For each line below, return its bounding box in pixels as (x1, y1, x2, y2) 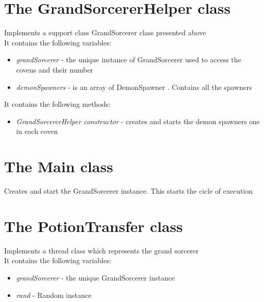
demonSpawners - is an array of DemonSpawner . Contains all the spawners (16, 81, 252, 92)
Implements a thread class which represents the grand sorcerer (4, 245, 199, 255)
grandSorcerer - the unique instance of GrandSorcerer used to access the (16, 54, 242, 65)
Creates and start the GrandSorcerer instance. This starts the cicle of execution (4, 185, 253, 196)
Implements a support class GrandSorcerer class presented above (4, 27, 206, 38)
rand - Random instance (16, 289, 92, 300)
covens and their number (16, 64, 93, 75)
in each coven (16, 126, 58, 136)
